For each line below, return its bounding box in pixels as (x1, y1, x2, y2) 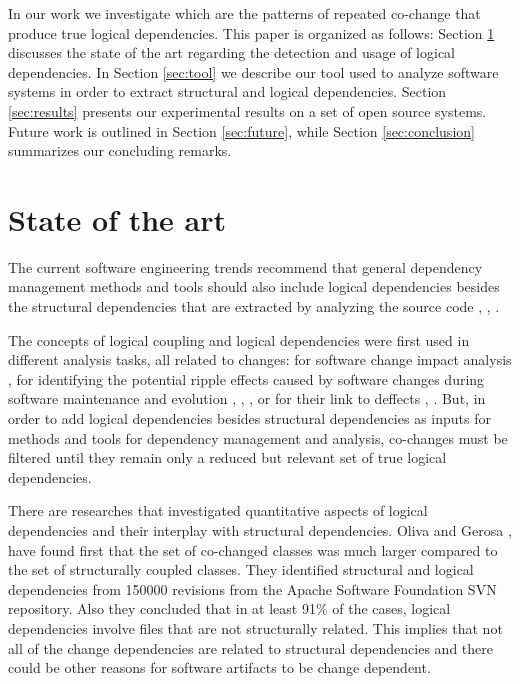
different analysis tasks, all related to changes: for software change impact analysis (8, 349, 512, 370)
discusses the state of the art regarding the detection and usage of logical (8, 42, 455, 63)
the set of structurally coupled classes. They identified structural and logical (8, 559, 474, 580)
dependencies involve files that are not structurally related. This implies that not (8, 617, 503, 638)
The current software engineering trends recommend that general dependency (8, 256, 483, 277)
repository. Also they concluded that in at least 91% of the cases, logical (8, 598, 451, 619)
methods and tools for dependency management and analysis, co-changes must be (8, 427, 508, 448)
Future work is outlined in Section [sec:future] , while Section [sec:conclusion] (8, 120, 475, 141)
